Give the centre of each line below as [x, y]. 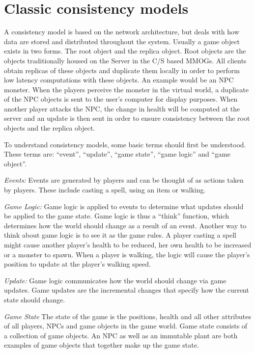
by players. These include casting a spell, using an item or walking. [105, 190]
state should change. [35, 299]
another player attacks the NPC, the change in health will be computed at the [122, 108]
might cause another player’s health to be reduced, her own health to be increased [128, 244]
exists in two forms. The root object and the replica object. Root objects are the [125, 51]
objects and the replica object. [50, 128]
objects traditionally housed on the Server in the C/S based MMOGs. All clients [125, 60]
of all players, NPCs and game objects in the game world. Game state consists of [126, 326]
